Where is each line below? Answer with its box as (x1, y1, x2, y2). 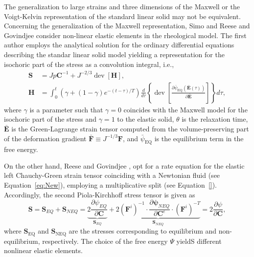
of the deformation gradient (4, 133, 87, 143)
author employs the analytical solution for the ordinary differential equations (4, 40, 234, 50)
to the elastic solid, (117, 114, 174, 124)
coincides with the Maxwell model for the (123, 104, 248, 114)
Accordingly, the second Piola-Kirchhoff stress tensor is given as (4, 189, 195, 199)
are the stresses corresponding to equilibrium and (69, 226, 217, 236)
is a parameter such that (29, 104, 103, 114)
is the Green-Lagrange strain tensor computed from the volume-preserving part (11, 123, 249, 133)
